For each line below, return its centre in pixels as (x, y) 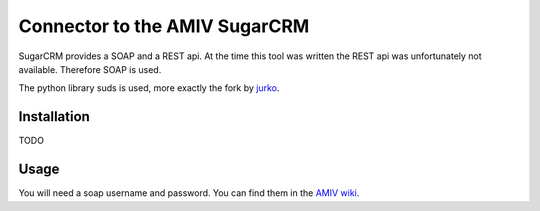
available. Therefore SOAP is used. (90, 69)
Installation (54, 116)
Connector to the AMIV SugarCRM (164, 26)
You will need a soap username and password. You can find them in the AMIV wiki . (189, 193)
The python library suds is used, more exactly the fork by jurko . (149, 88)
